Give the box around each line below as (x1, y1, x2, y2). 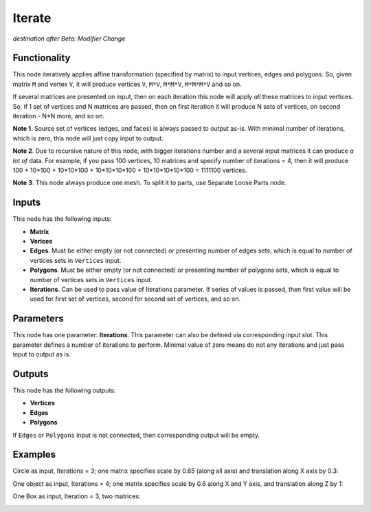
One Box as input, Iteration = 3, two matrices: (12, 492, 141, 500)
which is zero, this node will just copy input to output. (12, 134, 164, 142)
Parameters (12, 313, 64, 325)
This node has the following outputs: (12, 386, 116, 394)
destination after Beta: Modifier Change (12, 34, 126, 43)
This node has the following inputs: (12, 215, 112, 223)
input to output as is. (12, 350, 71, 359)
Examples (12, 449, 56, 460)
